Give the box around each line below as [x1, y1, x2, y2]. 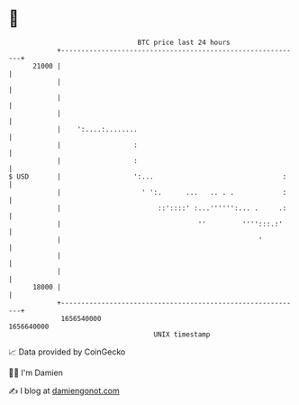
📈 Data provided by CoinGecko [8, 346, 126, 357]
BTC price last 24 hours [137, 38, 231, 47]
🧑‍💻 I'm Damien [8, 367, 64, 378]
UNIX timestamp [153, 329, 211, 339]
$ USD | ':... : [8, 171, 287, 181]
